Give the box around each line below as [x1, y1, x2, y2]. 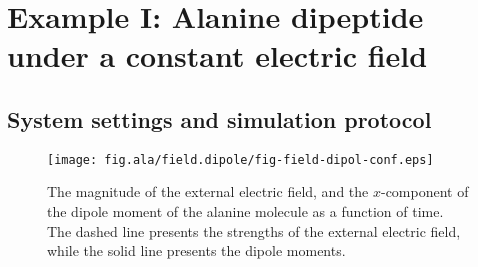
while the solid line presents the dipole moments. [47, 240, 346, 261]
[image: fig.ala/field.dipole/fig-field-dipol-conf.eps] [47, 152, 434, 167]
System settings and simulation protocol [7, 103, 432, 134]
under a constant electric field [7, 35, 428, 76]
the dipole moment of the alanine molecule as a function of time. [47, 201, 444, 222]
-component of [380, 181, 469, 202]
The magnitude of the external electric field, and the [47, 181, 369, 202]
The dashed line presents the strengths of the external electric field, [47, 220, 461, 241]
